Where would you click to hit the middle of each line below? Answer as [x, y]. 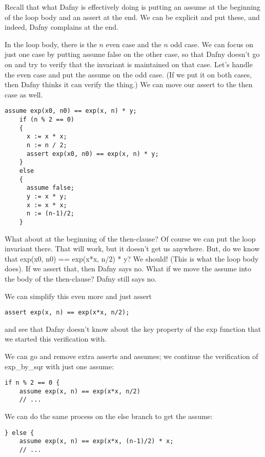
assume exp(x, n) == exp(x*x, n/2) [80, 391]
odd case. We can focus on [212, 44]
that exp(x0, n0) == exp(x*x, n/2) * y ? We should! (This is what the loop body [132, 258]
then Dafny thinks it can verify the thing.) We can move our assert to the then [129, 84]
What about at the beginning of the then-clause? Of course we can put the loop [130, 238]
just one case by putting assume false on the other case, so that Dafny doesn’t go [132, 54]
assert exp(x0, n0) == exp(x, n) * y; [93, 154]
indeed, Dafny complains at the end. [62, 27]
